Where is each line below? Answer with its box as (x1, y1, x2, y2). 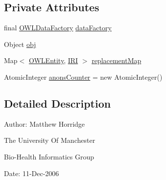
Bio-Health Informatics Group (4, 151, 95, 161)
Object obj (4, 39, 36, 49)
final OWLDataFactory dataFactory (4, 22, 112, 33)
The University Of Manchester (4, 135, 95, 145)
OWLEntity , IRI (28, 55, 78, 66)
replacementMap (92, 55, 142, 66)
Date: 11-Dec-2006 (4, 168, 59, 178)
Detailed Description (4, 95, 111, 111)
